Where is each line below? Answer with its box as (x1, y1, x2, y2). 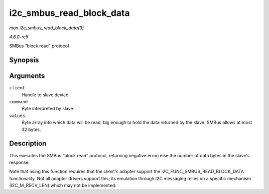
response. (9, 159, 30, 165)
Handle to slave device (21, 92, 69, 98)
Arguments (9, 72, 45, 80)
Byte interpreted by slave (21, 106, 73, 112)
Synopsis (9, 56, 39, 65)
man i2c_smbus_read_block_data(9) (9, 25, 84, 31)
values (9, 113, 25, 119)
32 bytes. (21, 127, 41, 132)
